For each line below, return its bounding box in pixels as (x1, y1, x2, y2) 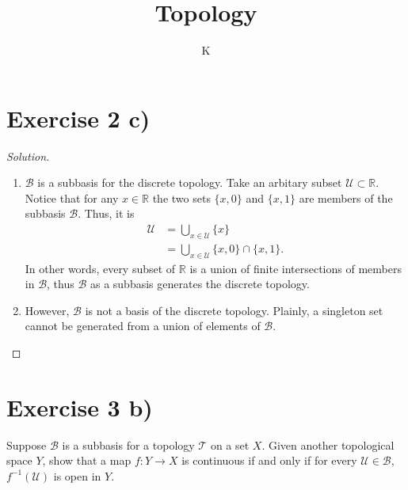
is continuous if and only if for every (181, 452, 357, 469)
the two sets (152, 189, 211, 206)
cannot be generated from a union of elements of (25, 317, 261, 334)
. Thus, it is (78, 205, 135, 222)
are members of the (299, 189, 393, 206)
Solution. (6, 147, 50, 164)
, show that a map (42, 452, 132, 469)
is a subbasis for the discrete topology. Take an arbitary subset (37, 174, 342, 191)
